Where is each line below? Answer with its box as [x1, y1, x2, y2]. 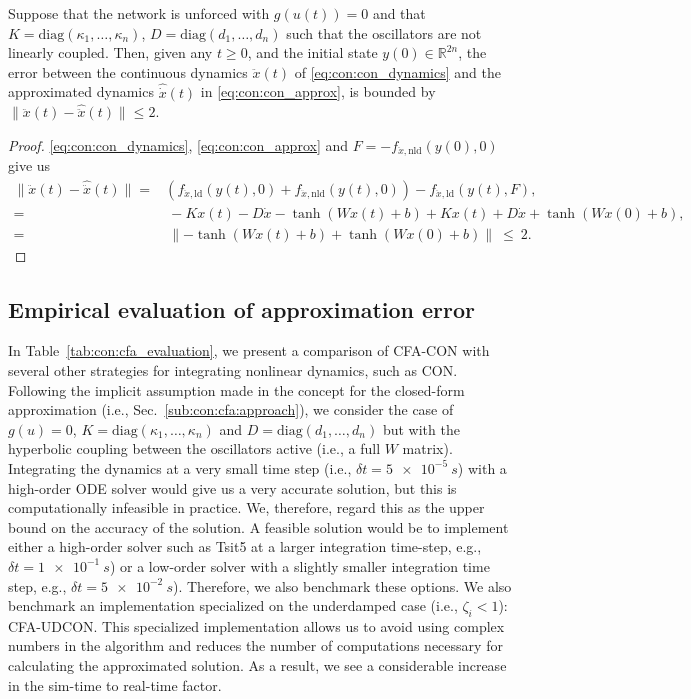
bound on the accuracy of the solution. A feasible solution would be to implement [8, 516, 509, 537]
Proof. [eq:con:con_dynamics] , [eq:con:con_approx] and [8, 135, 349, 155]
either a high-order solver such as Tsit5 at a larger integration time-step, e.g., [8, 536, 482, 557]
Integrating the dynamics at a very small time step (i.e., [8, 457, 352, 478]
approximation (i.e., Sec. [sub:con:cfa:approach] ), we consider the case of [8, 399, 454, 420]
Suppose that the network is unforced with [8, 3, 270, 23]
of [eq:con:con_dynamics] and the [294, 61, 501, 82]
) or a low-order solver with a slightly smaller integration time [109, 555, 490, 576]
